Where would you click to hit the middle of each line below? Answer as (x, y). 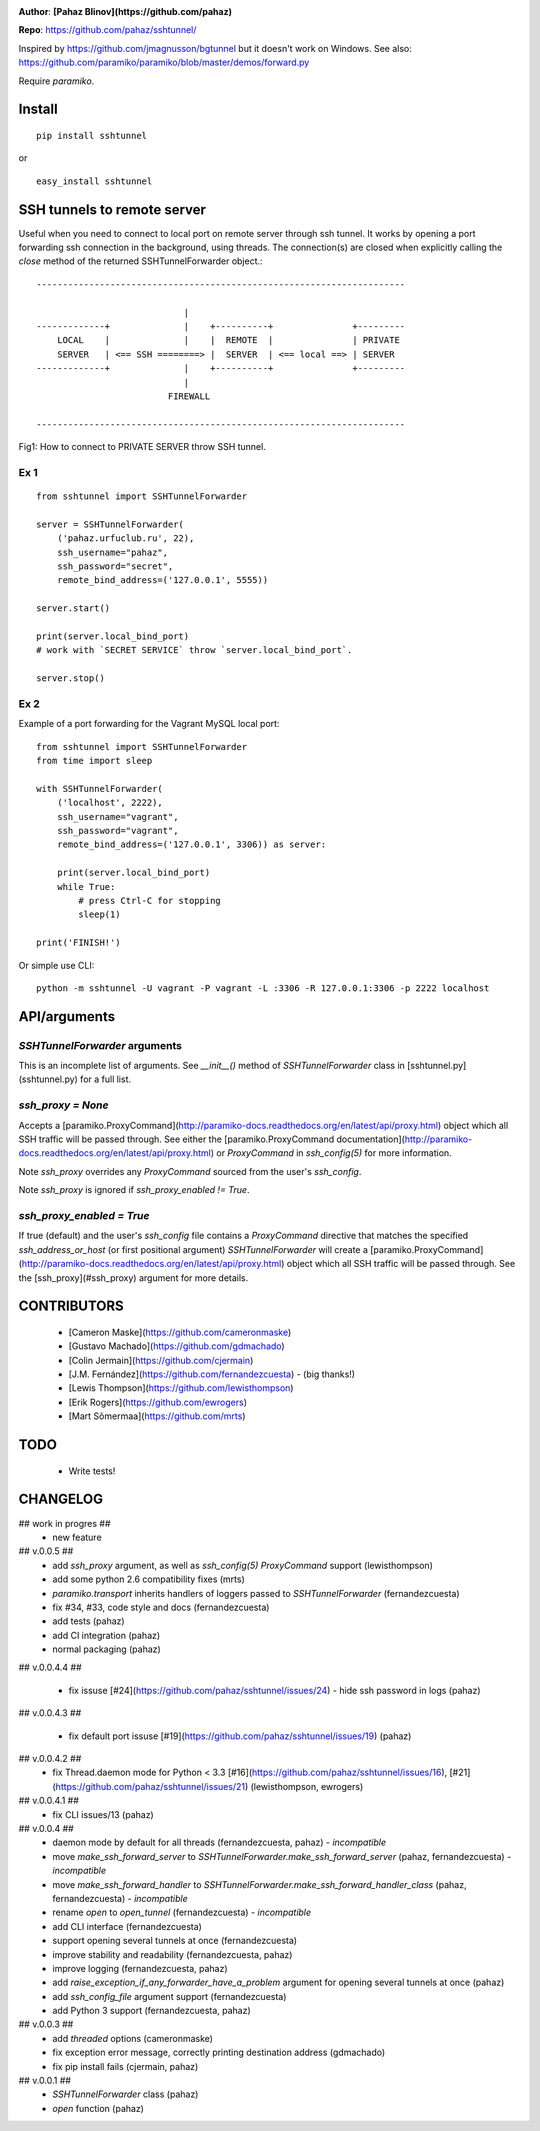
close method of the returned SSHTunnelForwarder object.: (141, 261)
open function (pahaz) (98, 2108)
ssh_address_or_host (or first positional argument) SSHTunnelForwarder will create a (193, 1249)
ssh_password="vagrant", (117, 831)
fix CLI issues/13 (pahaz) (103, 1814)
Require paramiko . (56, 81)
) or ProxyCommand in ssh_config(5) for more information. (331, 1153)
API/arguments (66, 1016)
